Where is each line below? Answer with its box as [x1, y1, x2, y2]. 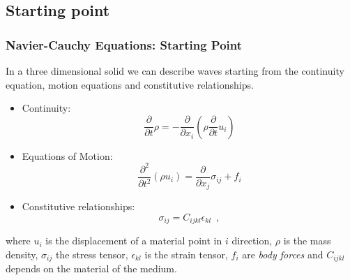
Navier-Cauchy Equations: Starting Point [6, 36, 243, 53]
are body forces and [242, 247, 324, 262]
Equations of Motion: [22, 148, 113, 163]
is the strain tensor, [144, 247, 228, 262]
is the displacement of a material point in [45, 233, 222, 248]
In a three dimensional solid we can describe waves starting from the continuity [6, 64, 344, 78]
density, [6, 247, 38, 262]
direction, [231, 233, 273, 248]
